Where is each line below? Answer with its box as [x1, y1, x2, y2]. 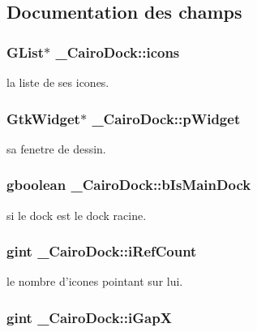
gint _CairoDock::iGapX [6, 307, 172, 327]
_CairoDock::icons [55, 41, 180, 62]
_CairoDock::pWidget [92, 108, 241, 128]
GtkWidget [6, 108, 80, 128]
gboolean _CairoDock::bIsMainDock [6, 175, 251, 195]
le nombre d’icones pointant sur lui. [6, 273, 183, 290]
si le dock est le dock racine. [6, 206, 147, 223]
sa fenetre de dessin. [6, 140, 106, 157]
